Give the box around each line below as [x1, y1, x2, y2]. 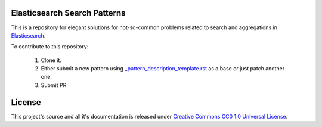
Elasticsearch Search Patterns [11, 8, 126, 18]
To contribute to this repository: [11, 43, 89, 50]
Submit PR [41, 81, 67, 89]
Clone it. [41, 57, 62, 64]
